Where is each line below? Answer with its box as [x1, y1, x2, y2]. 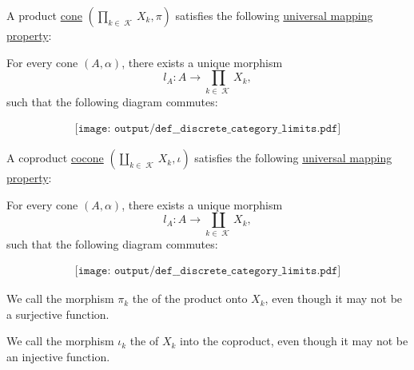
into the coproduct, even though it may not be [180, 332, 408, 349]
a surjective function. [6, 305, 109, 322]
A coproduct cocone [6, 149, 104, 166]
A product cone [6, 7, 82, 23]
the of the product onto [132, 290, 248, 307]
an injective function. [6, 348, 110, 365]
